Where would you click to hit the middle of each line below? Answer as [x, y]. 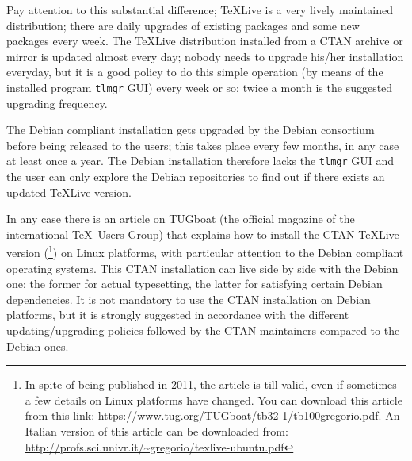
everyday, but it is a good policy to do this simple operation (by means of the [195, 72]
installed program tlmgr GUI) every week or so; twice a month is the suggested [200, 87]
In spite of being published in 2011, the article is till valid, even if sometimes [211, 384]
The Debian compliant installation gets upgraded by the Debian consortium [191, 130]
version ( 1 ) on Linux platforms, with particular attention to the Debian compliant [205, 252]
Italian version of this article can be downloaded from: [156, 431]
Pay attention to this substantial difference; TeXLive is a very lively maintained [200, 10]
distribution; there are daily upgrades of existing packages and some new [183, 25]
